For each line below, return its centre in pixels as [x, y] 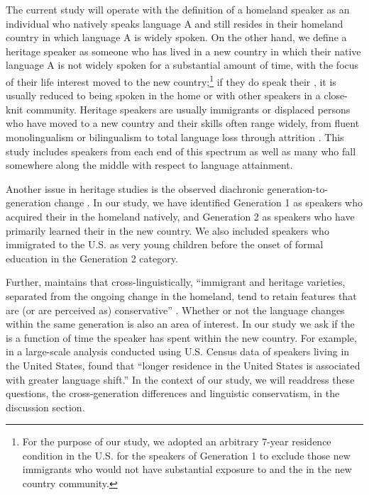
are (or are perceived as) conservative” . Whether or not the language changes [175, 310]
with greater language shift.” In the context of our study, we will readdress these [180, 379]
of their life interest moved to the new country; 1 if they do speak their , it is [171, 80]
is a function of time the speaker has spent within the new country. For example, [181, 337]
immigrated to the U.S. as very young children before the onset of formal [165, 244]
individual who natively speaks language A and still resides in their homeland [175, 23]
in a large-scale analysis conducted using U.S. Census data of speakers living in [178, 351]
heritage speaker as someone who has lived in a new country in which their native [183, 51]
